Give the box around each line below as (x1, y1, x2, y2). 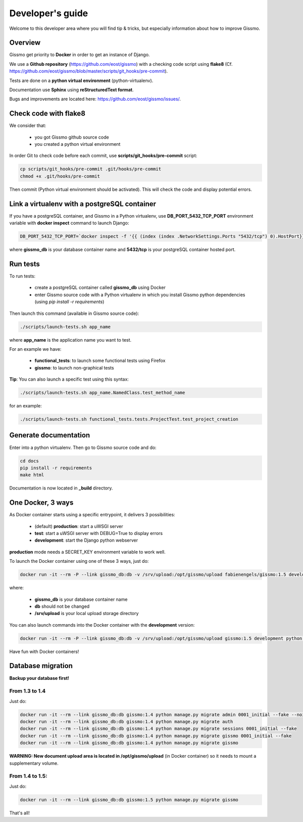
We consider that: (9, 122, 46, 129)
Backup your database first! (9, 675, 69, 681)
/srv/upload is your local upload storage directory (34, 610, 139, 616)
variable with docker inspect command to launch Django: (9, 220, 129, 226)
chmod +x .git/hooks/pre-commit (20, 173, 100, 179)
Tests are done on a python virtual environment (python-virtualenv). (9, 77, 154, 84)
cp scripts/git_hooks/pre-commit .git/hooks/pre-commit (20, 166, 162, 172)
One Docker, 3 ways (9, 499, 74, 507)
